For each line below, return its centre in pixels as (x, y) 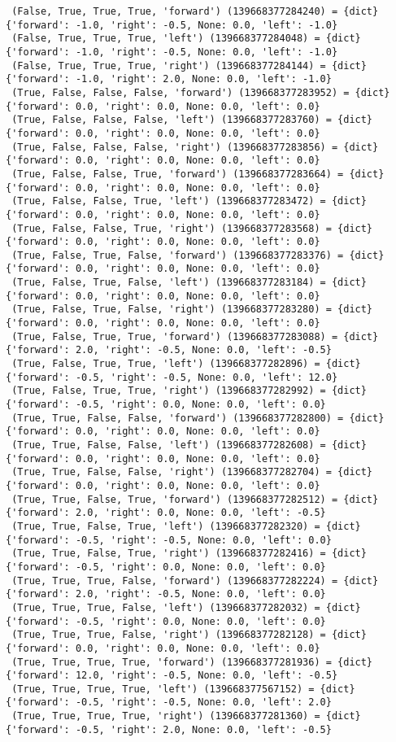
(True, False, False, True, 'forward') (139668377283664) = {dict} (198, 174)
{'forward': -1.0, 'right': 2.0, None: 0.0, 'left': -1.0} (169, 79)
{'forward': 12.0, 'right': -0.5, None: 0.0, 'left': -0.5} (172, 676)
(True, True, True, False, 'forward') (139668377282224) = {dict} (195, 581)
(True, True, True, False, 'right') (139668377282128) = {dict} (189, 635)
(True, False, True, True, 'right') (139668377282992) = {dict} (189, 391)
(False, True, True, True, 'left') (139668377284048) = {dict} (186, 39)
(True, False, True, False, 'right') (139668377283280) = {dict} (192, 310)
